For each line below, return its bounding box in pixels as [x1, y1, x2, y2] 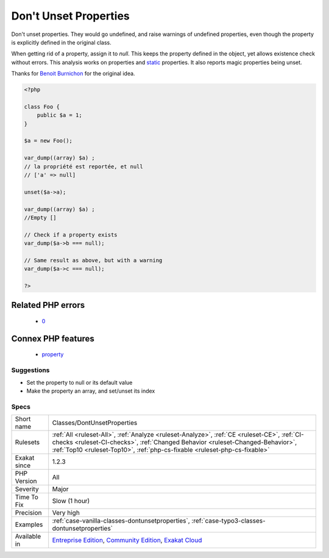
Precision [15, 509, 42, 517]
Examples [15, 520, 43, 529]
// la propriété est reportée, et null [24, 163, 143, 170]
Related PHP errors [11, 300, 85, 310]
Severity [15, 485, 39, 493]
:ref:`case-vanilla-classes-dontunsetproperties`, [52, 517, 190, 525]
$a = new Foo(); [24, 137, 73, 145]
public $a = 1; [37, 112, 82, 119]
